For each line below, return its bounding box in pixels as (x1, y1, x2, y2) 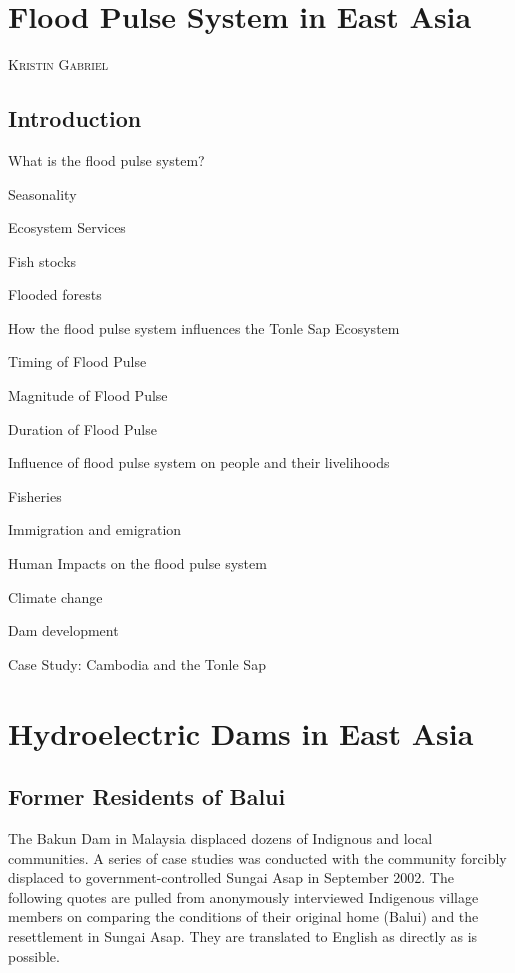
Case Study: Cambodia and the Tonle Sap (8, 653, 266, 674)
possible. (8, 945, 60, 966)
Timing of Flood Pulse (8, 351, 147, 372)
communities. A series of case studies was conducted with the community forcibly (8, 847, 507, 868)
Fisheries (8, 485, 62, 506)
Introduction (8, 103, 142, 134)
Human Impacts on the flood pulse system (8, 553, 267, 574)
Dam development (8, 620, 119, 641)
